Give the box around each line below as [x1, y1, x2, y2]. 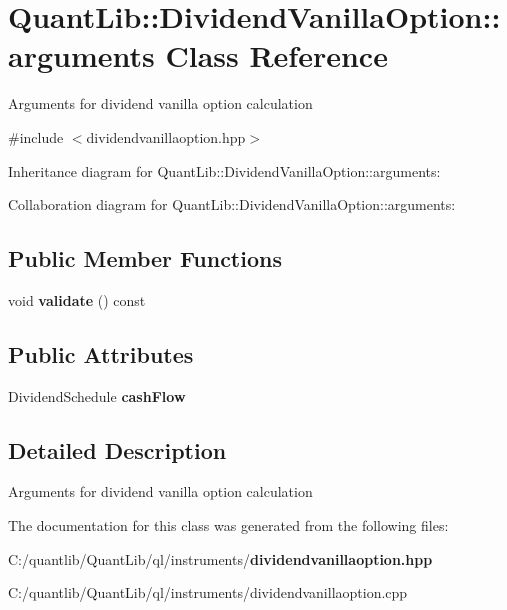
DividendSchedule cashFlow [8, 385, 186, 406]
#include [8, 126, 64, 147]
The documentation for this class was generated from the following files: [8, 515, 449, 536]
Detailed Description [8, 434, 227, 465]
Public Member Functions [8, 243, 282, 274]
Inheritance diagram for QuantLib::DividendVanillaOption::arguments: [8, 160, 441, 181]
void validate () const [8, 289, 146, 310]
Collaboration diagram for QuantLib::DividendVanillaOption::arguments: [8, 194, 456, 215]
